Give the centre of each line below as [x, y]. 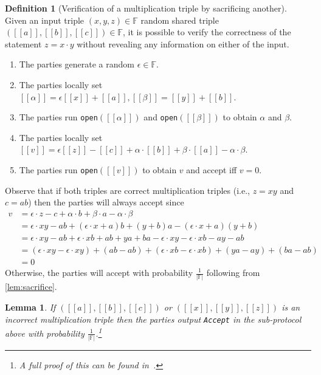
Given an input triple [45, 20]
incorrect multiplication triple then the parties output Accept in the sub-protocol [153, 319]
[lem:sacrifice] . [31, 287]
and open [161, 117]
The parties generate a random [77, 64]
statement [23, 43]
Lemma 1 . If [30, 307]
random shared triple [180, 20]
